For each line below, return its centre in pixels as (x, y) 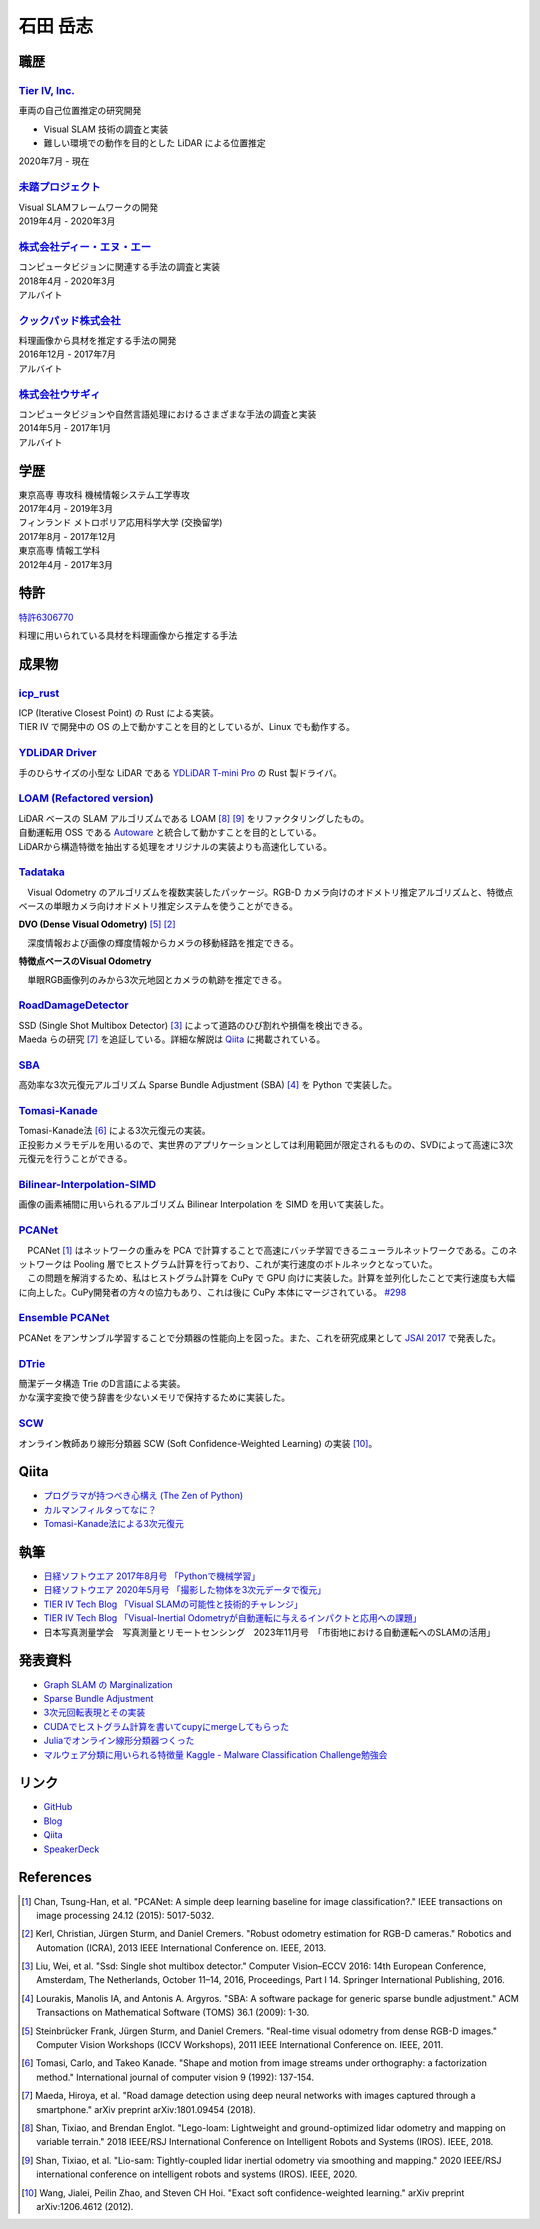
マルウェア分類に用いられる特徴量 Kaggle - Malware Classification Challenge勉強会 (215, 1754)
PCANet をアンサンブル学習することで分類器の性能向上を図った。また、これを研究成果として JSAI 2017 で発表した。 (260, 1337)
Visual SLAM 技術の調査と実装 (106, 129)
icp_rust (39, 693)
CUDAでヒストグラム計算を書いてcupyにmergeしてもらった (166, 1726)
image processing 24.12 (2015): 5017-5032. (125, 1915)
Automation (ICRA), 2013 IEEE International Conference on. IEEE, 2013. (181, 1947)
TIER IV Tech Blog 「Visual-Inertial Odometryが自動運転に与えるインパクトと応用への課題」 (232, 1618)
